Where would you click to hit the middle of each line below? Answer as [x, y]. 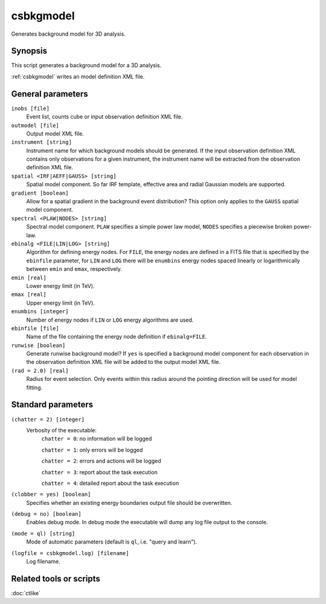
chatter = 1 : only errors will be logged [92, 450]
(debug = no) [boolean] [46, 514]
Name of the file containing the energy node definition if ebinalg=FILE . [117, 337]
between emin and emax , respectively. [74, 269]
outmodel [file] [35, 125]
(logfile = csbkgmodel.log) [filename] [70, 553]
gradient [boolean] [40, 193]
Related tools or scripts [56, 578]
